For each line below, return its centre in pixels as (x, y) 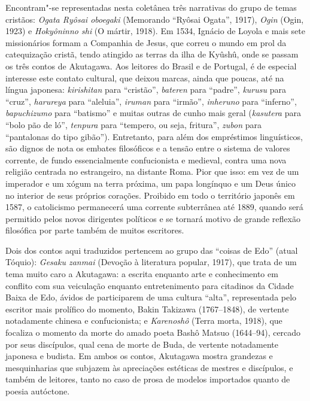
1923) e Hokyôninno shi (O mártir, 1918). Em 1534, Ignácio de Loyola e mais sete (155, 31)
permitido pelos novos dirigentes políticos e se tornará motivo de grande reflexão (153, 218)
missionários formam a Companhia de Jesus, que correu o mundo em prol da (146, 42)
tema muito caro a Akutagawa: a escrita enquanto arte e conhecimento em (142, 274)
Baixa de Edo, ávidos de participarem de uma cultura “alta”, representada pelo (151, 297)
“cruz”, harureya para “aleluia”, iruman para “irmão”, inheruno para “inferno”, (151, 101)
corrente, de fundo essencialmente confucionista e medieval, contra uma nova (146, 160)
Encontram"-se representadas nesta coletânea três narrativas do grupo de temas (151, 7)
